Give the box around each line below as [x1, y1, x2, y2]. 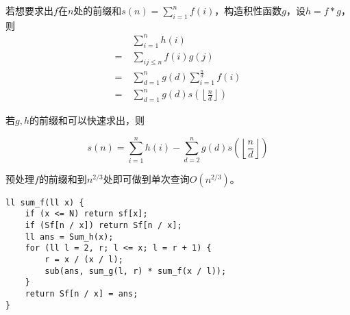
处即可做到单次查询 [103, 171, 190, 186]
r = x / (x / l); [45, 255, 123, 265]
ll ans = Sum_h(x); [25, 231, 114, 242]
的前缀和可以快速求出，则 [29, 113, 145, 127]
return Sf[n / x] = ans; [25, 289, 138, 299]
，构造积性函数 [214, 3, 282, 17]
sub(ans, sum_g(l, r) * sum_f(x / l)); [45, 266, 227, 276]
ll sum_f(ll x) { [5, 197, 84, 207]
